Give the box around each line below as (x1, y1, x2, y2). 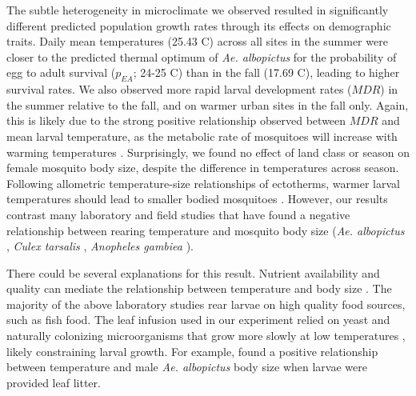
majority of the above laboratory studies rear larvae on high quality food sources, (6, 295, 406, 312)
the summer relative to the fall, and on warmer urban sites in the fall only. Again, (6, 96, 409, 113)
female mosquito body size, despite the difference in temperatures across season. (6, 159, 399, 176)
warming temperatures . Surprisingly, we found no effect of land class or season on (6, 143, 410, 160)
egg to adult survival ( (6, 64, 116, 81)
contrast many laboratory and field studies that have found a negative (6, 206, 350, 222)
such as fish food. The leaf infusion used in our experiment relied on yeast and (6, 311, 390, 328)
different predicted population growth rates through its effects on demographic (6, 17, 391, 34)
